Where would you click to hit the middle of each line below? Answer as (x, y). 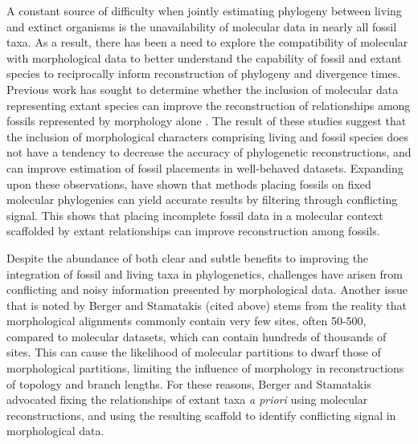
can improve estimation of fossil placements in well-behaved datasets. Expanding (205, 167)
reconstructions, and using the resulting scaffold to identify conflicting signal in (201, 415)
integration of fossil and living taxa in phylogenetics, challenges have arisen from (205, 273)
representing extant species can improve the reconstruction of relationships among (209, 105)
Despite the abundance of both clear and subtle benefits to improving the (188, 257)
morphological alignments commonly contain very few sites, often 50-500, (186, 321)
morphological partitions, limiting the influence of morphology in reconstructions (205, 368)
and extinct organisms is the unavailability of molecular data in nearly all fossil (202, 26)
